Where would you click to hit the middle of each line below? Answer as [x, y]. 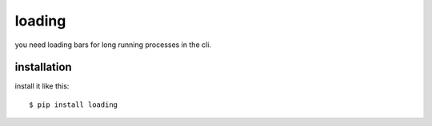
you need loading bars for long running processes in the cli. [113, 45]
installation [43, 67]
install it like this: [42, 86]
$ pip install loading [74, 104]
